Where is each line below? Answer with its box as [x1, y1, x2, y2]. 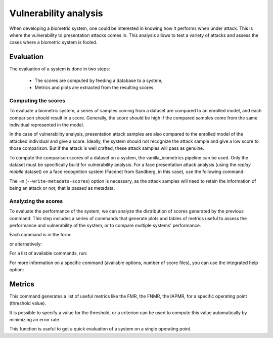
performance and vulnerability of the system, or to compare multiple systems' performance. [9, 222, 201, 228]
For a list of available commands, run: [9, 250, 88, 257]
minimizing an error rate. [9, 317, 61, 323]
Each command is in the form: [9, 232, 72, 238]
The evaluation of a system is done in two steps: [9, 66, 110, 72]
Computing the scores [9, 97, 66, 104]
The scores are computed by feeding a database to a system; [34, 77, 163, 83]
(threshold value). [9, 300, 47, 306]
